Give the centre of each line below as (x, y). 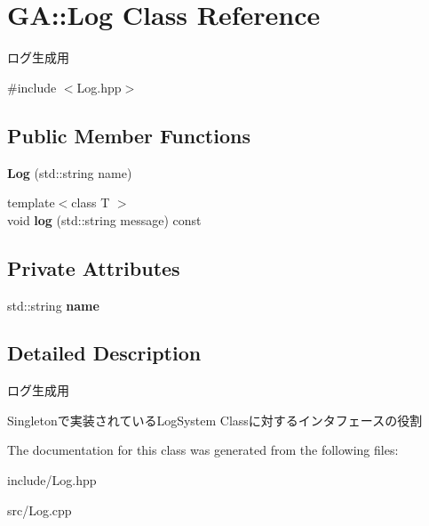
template (31, 202)
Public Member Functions (129, 135)
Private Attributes (94, 267)
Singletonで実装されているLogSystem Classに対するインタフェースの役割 (215, 420)
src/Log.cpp (40, 510)
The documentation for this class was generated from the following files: (203, 450)
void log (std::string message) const (104, 219)
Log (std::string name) (70, 172)
